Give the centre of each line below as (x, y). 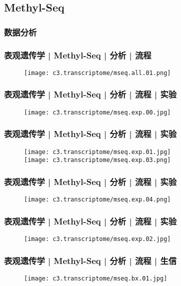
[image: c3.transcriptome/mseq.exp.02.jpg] (97, 239)
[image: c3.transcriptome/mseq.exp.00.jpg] (97, 112)
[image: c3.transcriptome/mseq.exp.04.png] (97, 200)
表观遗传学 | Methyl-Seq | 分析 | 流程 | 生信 (90, 260)
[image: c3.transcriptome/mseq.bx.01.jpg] (96, 278)
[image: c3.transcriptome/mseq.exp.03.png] (97, 160)
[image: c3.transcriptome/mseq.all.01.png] (97, 73)
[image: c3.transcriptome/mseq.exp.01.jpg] (97, 152)
